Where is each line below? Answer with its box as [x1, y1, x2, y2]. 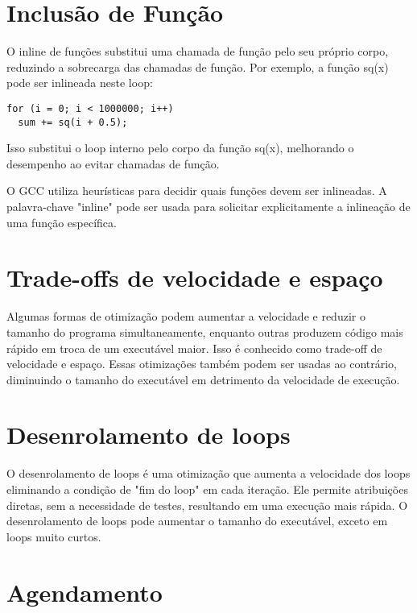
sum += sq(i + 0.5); [18, 116, 128, 128]
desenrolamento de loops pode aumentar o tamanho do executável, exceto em [6, 512, 388, 529]
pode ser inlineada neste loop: [6, 74, 153, 91]
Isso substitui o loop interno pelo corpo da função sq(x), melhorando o [6, 139, 354, 156]
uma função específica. [6, 213, 117, 230]
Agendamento [6, 575, 163, 608]
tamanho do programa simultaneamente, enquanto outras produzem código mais [6, 323, 403, 340]
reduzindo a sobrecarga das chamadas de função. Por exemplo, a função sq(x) [6, 58, 389, 75]
